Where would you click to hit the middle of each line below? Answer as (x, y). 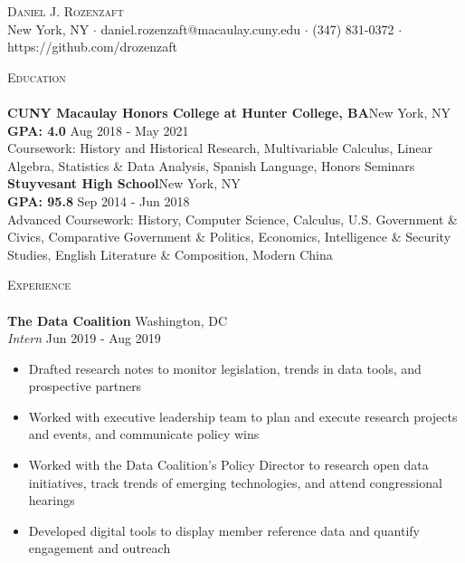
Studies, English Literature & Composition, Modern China (170, 254)
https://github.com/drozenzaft (92, 47)
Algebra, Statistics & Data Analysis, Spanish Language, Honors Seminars (211, 165)
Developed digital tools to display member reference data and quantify (224, 530)
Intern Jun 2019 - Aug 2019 (84, 338)
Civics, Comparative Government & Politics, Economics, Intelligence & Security (229, 237)
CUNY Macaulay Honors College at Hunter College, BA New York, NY (229, 112)
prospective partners (85, 386)
